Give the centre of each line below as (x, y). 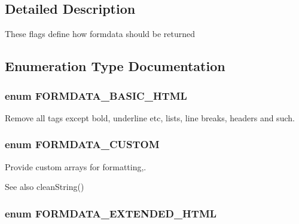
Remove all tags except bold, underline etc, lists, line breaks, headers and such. (150, 117)
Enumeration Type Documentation (115, 66)
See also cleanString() (45, 187)
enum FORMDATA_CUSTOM (82, 144)
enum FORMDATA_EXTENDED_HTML (111, 213)
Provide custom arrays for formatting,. (76, 166)
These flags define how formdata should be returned (100, 34)
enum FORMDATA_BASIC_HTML (96, 95)
